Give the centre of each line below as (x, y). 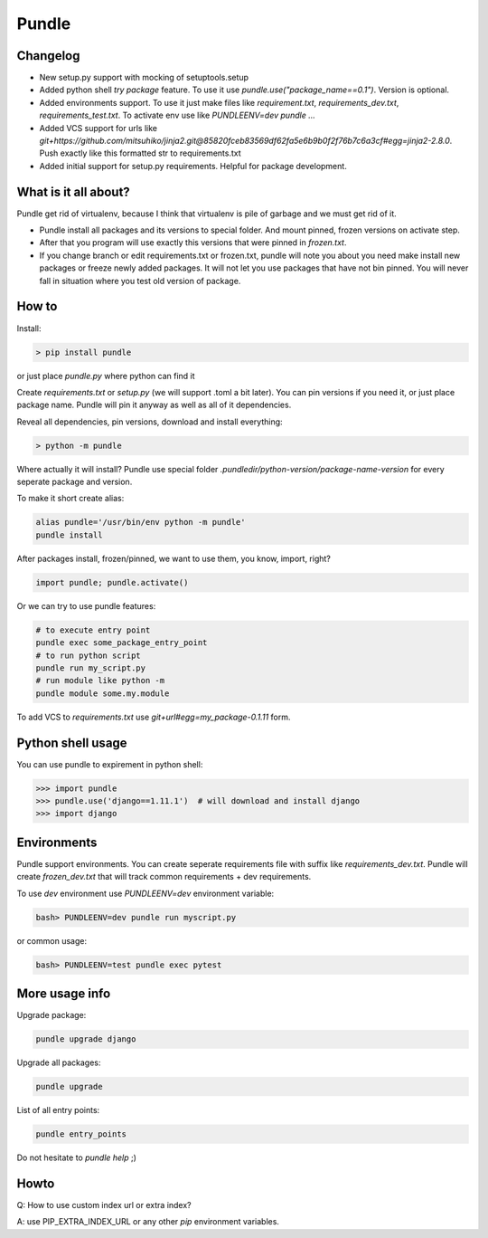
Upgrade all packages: (59, 1062)
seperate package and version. (75, 482)
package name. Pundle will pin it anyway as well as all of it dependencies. (154, 405)
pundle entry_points (81, 1134)
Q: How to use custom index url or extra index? (104, 1205)
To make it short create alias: (70, 499)
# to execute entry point (93, 630)
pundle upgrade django (86, 1039)
